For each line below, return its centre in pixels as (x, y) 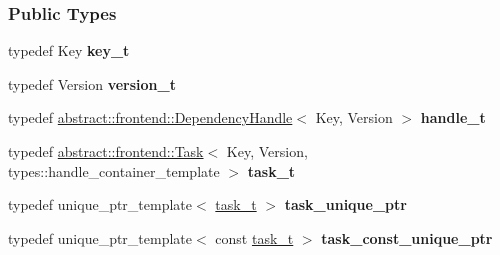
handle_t (453, 117)
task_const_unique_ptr (407, 237)
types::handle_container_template (114, 170)
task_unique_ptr (345, 204)
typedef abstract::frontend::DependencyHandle (150, 117)
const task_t (254, 237)
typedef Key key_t (69, 50)
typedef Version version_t (92, 83)
